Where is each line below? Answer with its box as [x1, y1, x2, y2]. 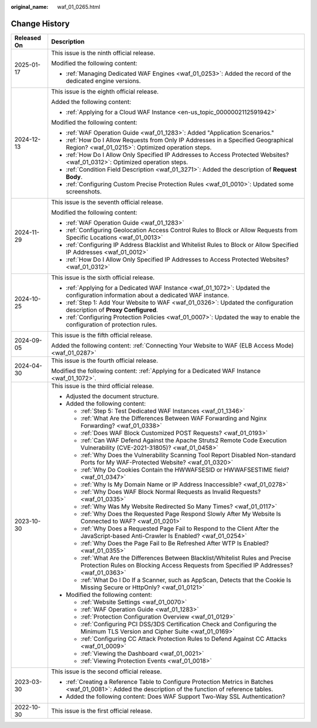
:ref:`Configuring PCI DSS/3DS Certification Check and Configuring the [80, 620, 277, 628]
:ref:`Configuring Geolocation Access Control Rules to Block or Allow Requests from [65, 226, 298, 234]
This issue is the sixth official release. [50, 273, 155, 282]
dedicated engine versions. [65, 76, 141, 85]
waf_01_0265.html [57, 4, 100, 10]
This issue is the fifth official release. [50, 331, 153, 339]
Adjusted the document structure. [65, 392, 159, 400]
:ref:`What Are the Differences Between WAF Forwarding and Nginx [80, 414, 267, 422]
